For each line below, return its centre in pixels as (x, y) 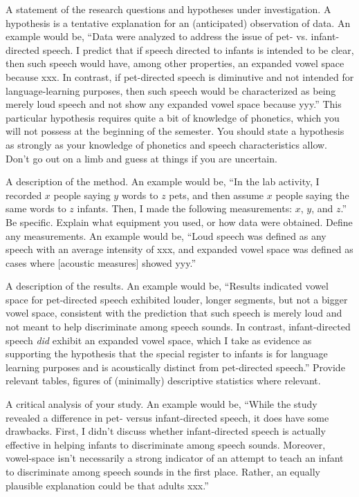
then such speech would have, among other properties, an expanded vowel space (175, 63)
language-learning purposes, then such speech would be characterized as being (171, 90)
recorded (24, 195)
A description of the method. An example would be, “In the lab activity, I (163, 181)
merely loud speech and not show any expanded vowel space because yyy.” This (174, 104)
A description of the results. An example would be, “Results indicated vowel (167, 286)
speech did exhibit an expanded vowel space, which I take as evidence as (159, 340)
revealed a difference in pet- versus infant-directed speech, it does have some (167, 417)
